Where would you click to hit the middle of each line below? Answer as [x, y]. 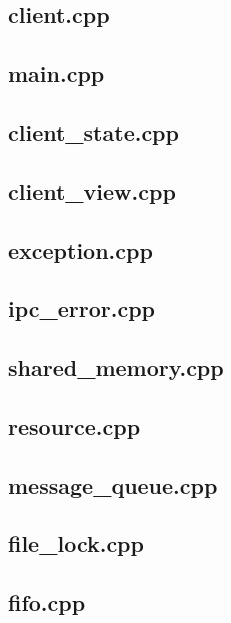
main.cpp [56, 73]
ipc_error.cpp [82, 308]
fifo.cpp [47, 602]
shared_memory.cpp [116, 367]
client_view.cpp [92, 190]
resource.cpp [74, 425]
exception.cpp [80, 249]
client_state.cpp [93, 131]
